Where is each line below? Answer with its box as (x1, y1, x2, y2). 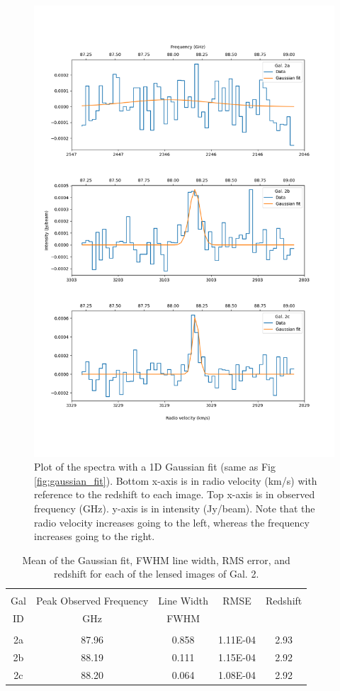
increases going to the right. (34, 529, 155, 544)
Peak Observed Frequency (35, 593, 149, 608)
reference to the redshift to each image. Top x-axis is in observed (34, 487, 315, 502)
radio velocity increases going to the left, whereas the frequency (34, 515, 310, 529)
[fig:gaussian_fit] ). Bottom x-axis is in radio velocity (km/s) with (34, 473, 317, 488)
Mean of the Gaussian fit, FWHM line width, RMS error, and (22, 552, 290, 567)
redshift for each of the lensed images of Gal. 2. (53, 566, 259, 581)
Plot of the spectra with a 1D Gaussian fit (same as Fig (34, 459, 276, 474)
